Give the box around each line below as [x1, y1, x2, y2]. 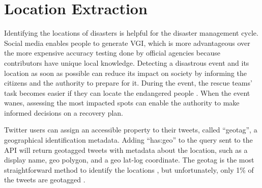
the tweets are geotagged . [4, 174, 85, 185]
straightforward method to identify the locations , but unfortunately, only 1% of [4, 164, 254, 175]
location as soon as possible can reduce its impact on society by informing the [4, 67, 247, 78]
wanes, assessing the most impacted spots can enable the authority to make [4, 97, 240, 108]
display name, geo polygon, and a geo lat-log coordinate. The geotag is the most [4, 154, 254, 165]
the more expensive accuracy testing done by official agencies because [4, 47, 220, 58]
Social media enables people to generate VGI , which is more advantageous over [4, 37, 250, 48]
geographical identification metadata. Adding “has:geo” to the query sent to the [4, 135, 253, 145]
